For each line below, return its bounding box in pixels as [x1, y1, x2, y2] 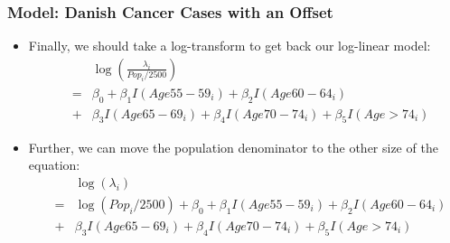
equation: [28, 155, 80, 174]
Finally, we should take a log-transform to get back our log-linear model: [28, 36, 431, 55]
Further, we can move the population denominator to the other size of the [28, 137, 438, 156]
